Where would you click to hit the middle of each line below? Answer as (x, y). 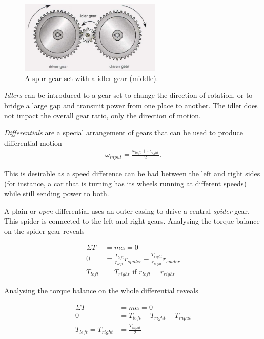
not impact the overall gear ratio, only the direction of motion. (103, 115)
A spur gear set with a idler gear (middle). (92, 78)
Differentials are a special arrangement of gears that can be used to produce (124, 133)
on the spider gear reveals (44, 231)
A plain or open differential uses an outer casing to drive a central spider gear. (127, 211)
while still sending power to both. (57, 193)
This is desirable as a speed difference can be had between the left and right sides (132, 173)
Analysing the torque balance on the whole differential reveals (101, 291)
